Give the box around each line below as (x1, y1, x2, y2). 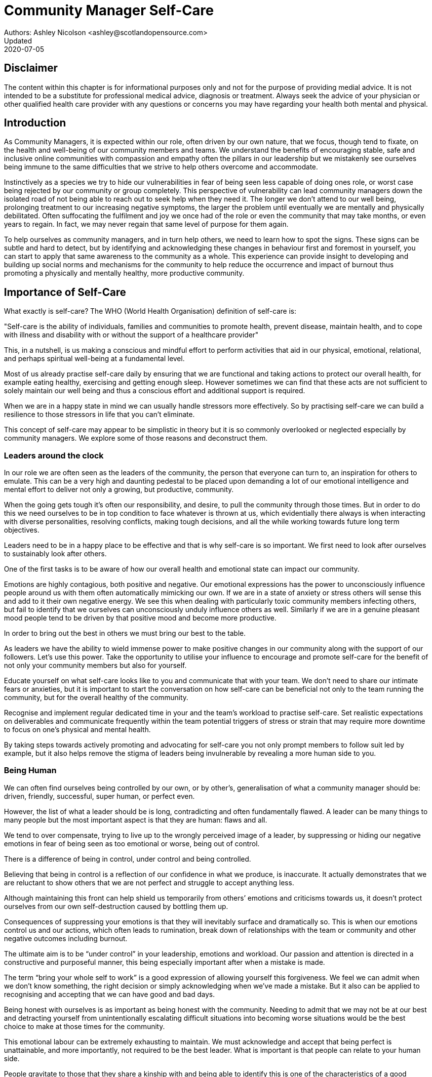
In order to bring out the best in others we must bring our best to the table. (4, 629, 246, 638)
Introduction (4, 117, 66, 129)
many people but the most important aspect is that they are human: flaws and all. (4, 815, 267, 824)
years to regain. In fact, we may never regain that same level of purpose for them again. (4, 220, 289, 229)
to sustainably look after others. (4, 549, 107, 558)
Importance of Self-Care (4, 286, 126, 298)
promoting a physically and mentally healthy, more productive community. (4, 269, 244, 278)
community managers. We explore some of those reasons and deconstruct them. (4, 434, 268, 443)
